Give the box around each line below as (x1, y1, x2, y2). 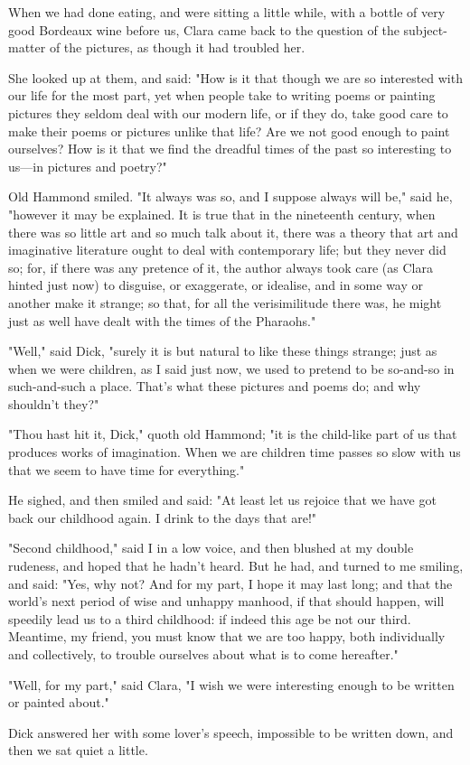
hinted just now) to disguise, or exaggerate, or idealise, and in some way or (8, 275, 424, 294)
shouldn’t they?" (8, 394, 99, 413)
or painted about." (8, 693, 109, 712)
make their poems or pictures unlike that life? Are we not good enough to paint (8, 121, 450, 140)
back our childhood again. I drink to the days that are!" (8, 508, 317, 527)
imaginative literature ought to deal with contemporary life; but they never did (8, 240, 446, 259)
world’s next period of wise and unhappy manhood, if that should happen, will (8, 592, 445, 611)
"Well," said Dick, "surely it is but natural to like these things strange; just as (8, 341, 437, 360)
